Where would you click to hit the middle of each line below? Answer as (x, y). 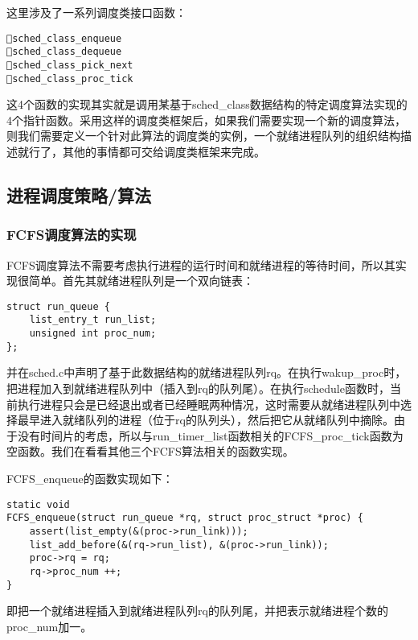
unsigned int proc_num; (93, 334)
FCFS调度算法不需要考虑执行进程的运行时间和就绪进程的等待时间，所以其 (201, 264)
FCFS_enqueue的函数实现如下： (90, 478)
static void (38, 504)
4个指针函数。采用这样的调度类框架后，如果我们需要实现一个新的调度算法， (206, 120)
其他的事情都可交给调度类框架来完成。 (164, 151)
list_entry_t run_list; (93, 320)
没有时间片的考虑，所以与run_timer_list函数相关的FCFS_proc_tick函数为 (210, 435)
